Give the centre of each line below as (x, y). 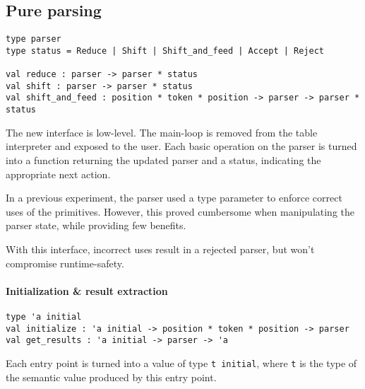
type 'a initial (44, 317)
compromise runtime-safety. (65, 263)
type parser (34, 39)
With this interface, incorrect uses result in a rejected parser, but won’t (160, 249)
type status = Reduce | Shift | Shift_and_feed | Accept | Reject (165, 51)
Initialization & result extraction (87, 290)
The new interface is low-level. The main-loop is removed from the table (162, 132)
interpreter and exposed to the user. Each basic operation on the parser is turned (181, 146)
